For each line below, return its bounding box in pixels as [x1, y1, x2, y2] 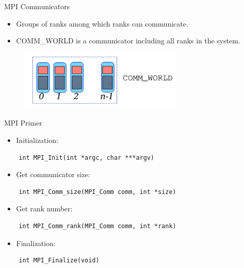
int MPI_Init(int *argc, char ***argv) [18, 154, 154, 161]
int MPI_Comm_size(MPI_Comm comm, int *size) [18, 188, 176, 196]
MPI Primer [4, 117, 42, 128]
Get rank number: [16, 203, 73, 214]
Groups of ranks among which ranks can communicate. [16, 18, 188, 29]
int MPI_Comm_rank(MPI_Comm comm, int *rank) [18, 222, 176, 230]
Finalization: [16, 237, 56, 248]
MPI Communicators [4, 1, 70, 11]
